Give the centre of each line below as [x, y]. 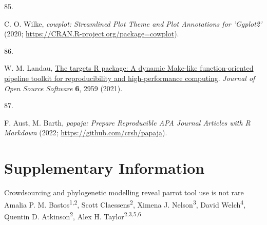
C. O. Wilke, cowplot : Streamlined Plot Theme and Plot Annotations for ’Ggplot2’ [133, 23]
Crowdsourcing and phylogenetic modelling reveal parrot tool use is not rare [124, 192]
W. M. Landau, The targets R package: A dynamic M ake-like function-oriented [129, 68]
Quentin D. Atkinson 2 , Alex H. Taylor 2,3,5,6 [73, 215]
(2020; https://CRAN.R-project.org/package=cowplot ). [92, 34]
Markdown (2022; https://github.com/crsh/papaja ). [86, 132]
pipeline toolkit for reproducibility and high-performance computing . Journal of [130, 78]
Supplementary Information [104, 168]
